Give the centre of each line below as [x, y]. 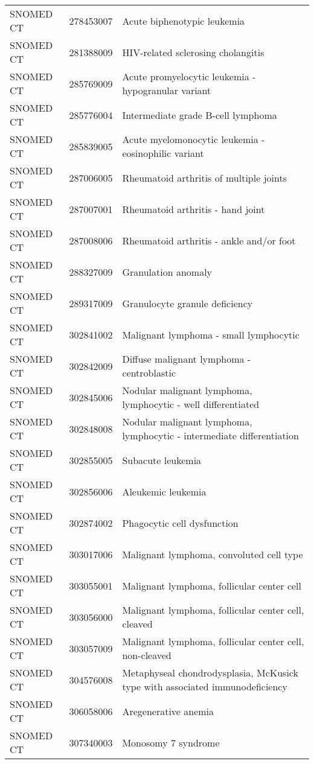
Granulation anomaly [167, 272]
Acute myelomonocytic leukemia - [194, 139]
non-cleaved [147, 655]
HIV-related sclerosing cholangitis [193, 52]
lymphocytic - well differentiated [191, 404]
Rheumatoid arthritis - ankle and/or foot [209, 240]
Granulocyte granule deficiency [187, 303]
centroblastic [149, 373]
